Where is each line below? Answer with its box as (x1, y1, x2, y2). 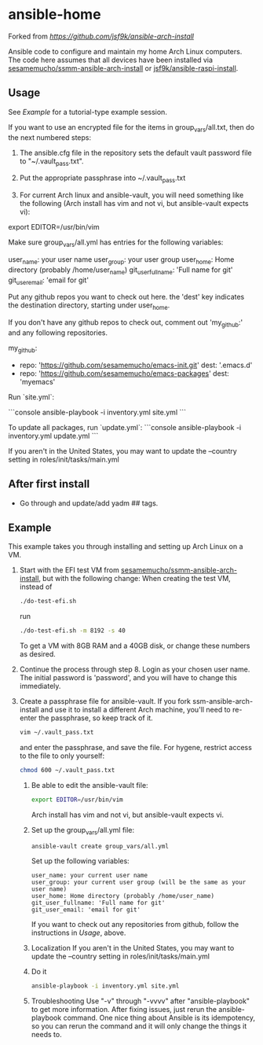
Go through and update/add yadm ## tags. (19, 498, 159, 508)
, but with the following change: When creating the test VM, (38, 574, 232, 583)
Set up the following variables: (31, 856, 130, 866)
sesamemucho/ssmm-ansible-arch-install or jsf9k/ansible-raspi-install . (8, 63, 239, 72)
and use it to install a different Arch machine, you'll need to (40, 705, 232, 715)
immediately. (19, 682, 61, 691)
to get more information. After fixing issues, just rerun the (31, 1005, 217, 1014)
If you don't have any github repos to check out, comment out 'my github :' (8, 318, 243, 329)
